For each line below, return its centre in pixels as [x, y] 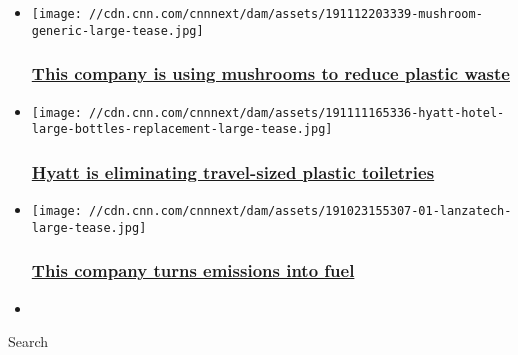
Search [28, 341]
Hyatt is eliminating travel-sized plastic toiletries [233, 171]
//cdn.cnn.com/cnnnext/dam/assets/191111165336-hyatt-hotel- [297, 112]
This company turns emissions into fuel [193, 270]
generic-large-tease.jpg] [117, 30]
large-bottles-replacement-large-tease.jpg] [182, 129]
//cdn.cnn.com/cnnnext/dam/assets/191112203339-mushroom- [286, 14]
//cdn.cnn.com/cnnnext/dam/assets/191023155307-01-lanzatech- [300, 211]
